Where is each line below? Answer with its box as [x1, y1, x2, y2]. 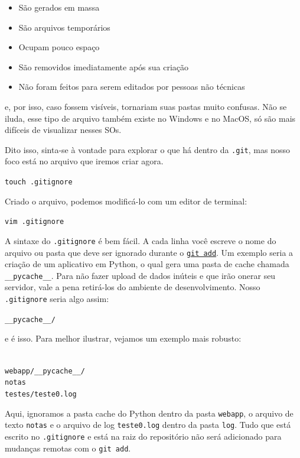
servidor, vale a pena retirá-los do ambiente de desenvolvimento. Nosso [5, 281, 260, 293]
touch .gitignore [5, 178, 73, 186]
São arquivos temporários [18, 21, 110, 33]
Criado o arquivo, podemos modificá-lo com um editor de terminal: [5, 194, 247, 207]
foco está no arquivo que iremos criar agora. [5, 155, 164, 167]
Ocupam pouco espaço [18, 41, 100, 53]
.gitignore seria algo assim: [5, 293, 109, 305]
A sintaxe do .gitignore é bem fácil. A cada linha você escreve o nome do [5, 234, 276, 246]
